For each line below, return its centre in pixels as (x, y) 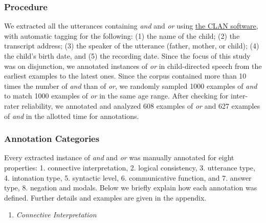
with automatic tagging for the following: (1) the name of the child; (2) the (122, 35)
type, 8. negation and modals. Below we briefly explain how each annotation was (131, 188)
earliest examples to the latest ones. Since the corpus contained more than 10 (125, 76)
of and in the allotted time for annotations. (72, 116)
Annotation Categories (52, 139)
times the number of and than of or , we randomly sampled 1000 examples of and (131, 85)
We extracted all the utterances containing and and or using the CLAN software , (131, 26)
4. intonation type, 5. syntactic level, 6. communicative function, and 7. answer (128, 177)
